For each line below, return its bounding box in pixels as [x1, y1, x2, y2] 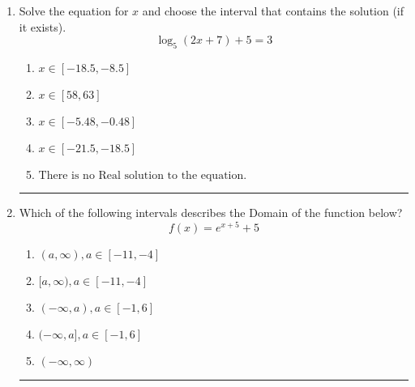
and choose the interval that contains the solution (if [142, 2, 404, 19]
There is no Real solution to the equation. [38, 169, 247, 181]
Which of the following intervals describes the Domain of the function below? [19, 203, 403, 220]
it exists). [19, 18, 66, 35]
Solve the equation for [19, 2, 129, 19]
